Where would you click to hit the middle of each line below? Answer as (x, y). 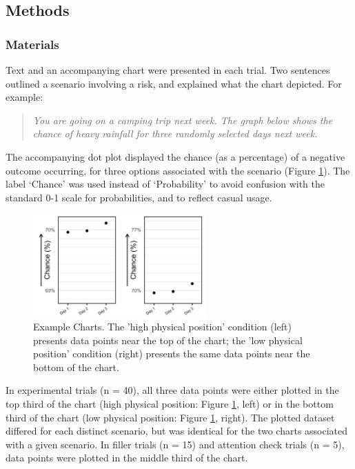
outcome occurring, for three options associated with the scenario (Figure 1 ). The (178, 170)
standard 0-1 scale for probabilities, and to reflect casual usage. (139, 197)
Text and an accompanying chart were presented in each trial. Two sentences (168, 70)
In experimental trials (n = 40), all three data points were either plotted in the (172, 390)
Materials (32, 44)
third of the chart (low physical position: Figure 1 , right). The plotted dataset (170, 417)
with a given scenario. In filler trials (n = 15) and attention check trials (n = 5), (175, 444)
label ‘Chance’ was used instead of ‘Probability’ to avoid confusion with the (165, 184)
